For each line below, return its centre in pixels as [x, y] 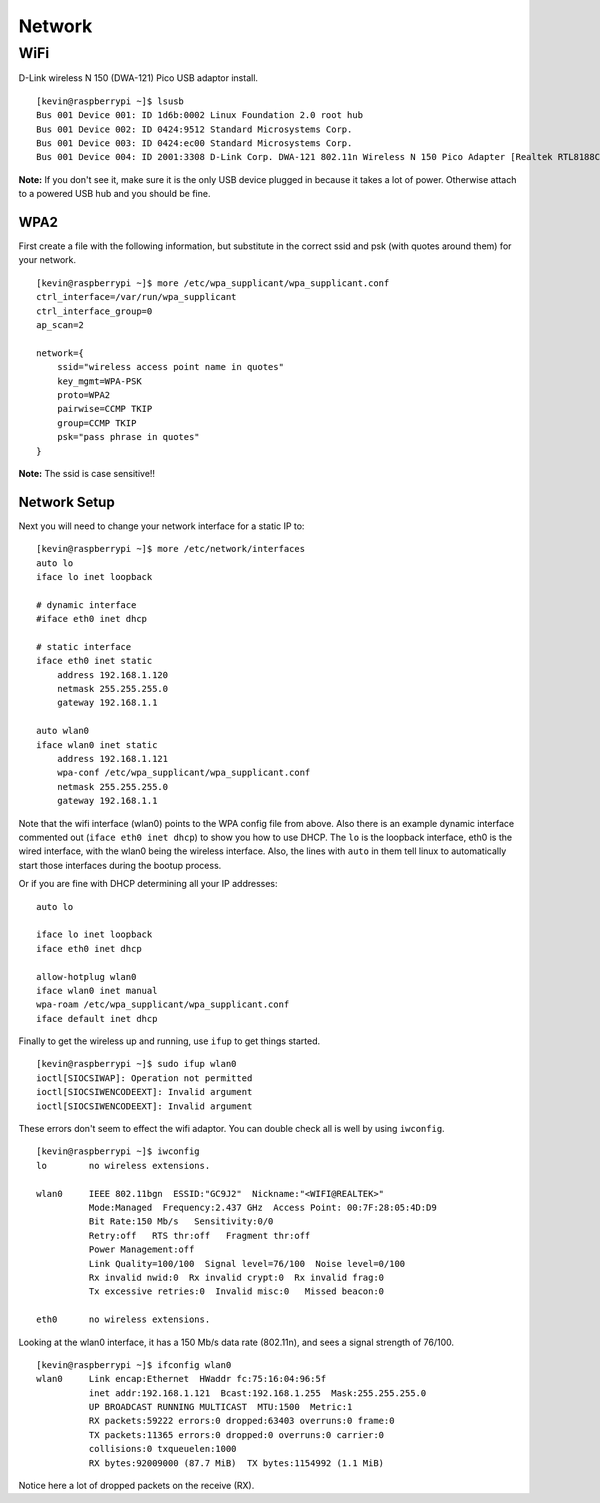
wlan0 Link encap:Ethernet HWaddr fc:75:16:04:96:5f [181, 1379]
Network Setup [66, 501]
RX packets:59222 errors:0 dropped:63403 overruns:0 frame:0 [241, 1421]
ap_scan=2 [60, 324]
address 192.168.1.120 [112, 674]
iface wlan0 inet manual [97, 990]
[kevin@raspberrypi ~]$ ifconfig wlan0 [134, 1364]
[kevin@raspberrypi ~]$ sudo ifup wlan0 [136, 1064]
